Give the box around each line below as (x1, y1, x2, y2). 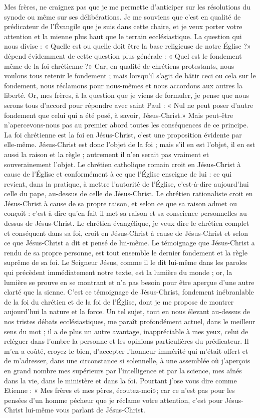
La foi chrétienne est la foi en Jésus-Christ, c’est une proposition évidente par (4, 129, 242, 140)
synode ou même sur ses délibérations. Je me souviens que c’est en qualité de (4, 11, 241, 22)
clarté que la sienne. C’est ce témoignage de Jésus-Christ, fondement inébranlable (4, 287, 254, 297)
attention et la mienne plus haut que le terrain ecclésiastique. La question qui (4, 31, 242, 41)
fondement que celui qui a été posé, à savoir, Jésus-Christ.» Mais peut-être (4, 109, 233, 120)
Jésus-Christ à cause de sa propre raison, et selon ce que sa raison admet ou (4, 198, 237, 208)
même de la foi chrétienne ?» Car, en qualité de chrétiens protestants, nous (4, 60, 234, 71)
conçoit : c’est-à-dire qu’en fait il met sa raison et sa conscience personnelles (4, 208, 237, 218)
